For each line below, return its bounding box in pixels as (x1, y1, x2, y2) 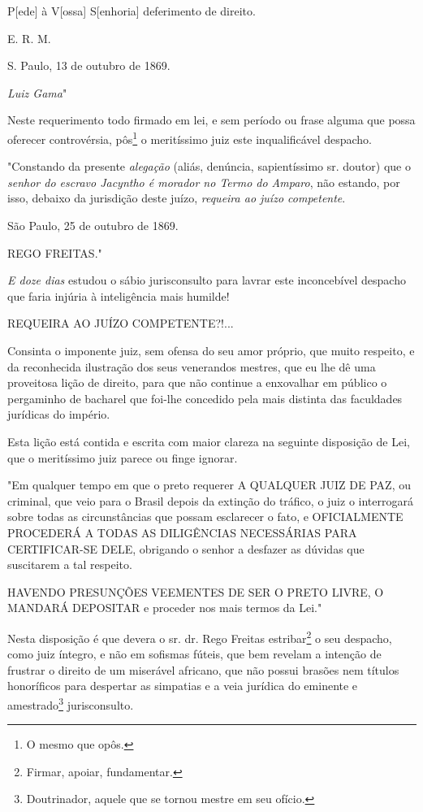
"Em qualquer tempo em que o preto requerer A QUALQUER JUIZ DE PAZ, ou (7, 476, 411, 493)
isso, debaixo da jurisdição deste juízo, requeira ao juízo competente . (7, 189, 346, 206)
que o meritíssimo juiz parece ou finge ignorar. (7, 449, 238, 466)
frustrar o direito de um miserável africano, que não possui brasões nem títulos (7, 661, 399, 678)
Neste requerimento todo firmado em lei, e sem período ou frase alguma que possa (7, 111, 416, 128)
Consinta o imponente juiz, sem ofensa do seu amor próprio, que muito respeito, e (7, 341, 415, 358)
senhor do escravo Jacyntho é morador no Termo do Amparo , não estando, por (7, 173, 400, 190)
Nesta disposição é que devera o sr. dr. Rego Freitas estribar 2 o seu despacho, (7, 627, 392, 646)
